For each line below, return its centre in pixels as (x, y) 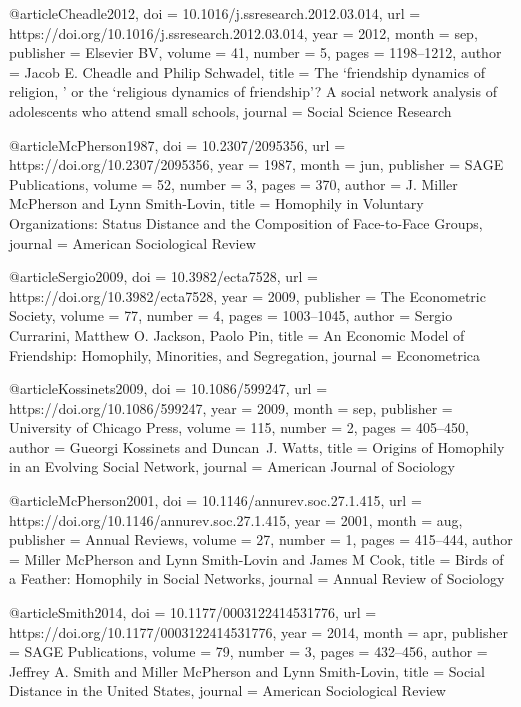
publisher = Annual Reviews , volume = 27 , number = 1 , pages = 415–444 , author (261, 539)
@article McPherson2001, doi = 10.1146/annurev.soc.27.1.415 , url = (215, 500)
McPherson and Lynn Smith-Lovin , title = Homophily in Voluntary (216, 203)
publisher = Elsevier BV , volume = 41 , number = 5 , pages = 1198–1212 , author (255, 52)
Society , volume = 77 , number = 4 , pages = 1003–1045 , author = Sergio (231, 315)
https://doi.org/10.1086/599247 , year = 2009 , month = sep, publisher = (231, 407)
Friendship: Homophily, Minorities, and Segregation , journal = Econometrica (245, 354)
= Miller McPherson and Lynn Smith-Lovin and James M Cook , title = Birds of (256, 558)
